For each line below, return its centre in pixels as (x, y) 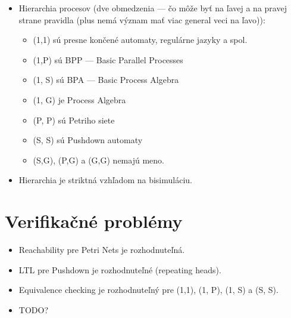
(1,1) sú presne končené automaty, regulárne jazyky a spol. (140, 40)
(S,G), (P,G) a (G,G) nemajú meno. (98, 160)
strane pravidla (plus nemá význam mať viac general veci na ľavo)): (142, 19)
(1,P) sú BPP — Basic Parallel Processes (108, 59)
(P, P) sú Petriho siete (74, 120)
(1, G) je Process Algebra (79, 99)
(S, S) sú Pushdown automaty (88, 140)
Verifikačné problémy (94, 221)
